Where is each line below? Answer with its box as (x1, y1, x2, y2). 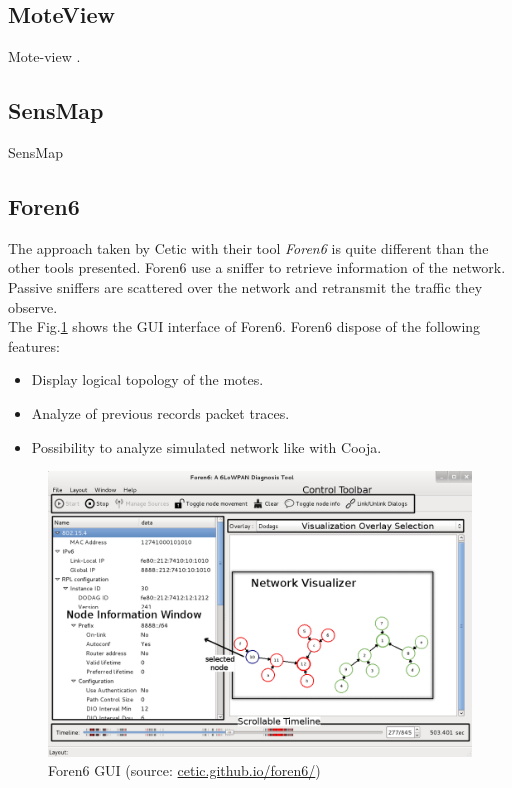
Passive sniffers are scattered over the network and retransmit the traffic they (8, 276, 483, 297)
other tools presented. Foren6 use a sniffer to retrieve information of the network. (8, 257, 506, 278)
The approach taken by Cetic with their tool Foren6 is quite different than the (8, 237, 489, 258)
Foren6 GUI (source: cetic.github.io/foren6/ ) (48, 760, 321, 781)
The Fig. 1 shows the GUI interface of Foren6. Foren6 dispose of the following (8, 316, 481, 337)
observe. (8, 296, 58, 317)
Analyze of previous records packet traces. (31, 402, 290, 423)
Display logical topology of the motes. (31, 369, 264, 390)
